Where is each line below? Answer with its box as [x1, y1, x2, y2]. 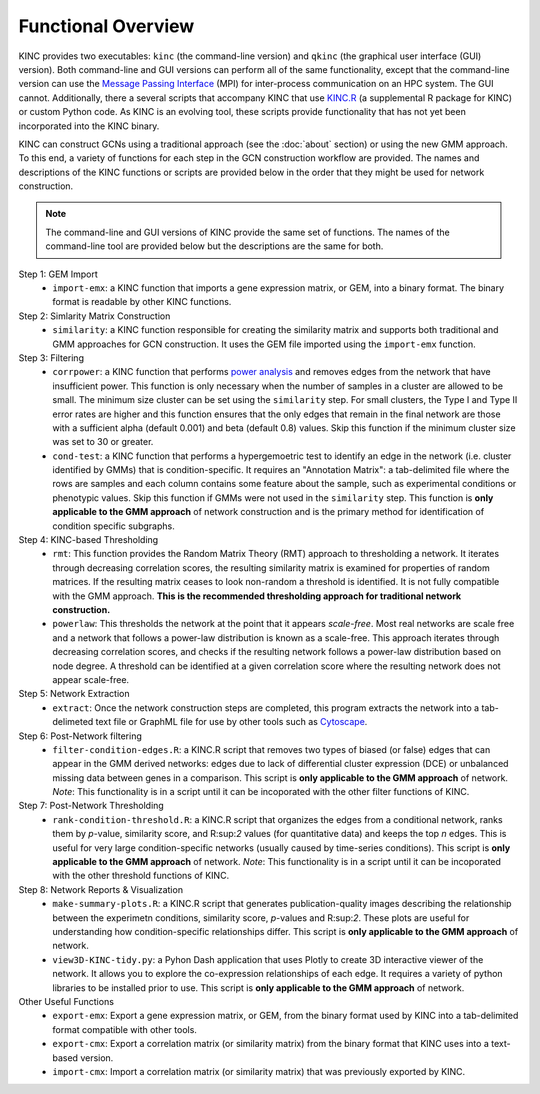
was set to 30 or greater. [52, 436, 154, 448]
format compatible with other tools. [52, 1023, 197, 1035]
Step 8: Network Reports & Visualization [18, 883, 184, 895]
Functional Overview [18, 15, 195, 37]
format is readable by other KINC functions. [52, 296, 232, 308]
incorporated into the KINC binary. [18, 120, 160, 132]
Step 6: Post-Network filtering [18, 730, 142, 742]
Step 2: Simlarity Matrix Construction [18, 310, 171, 322]
